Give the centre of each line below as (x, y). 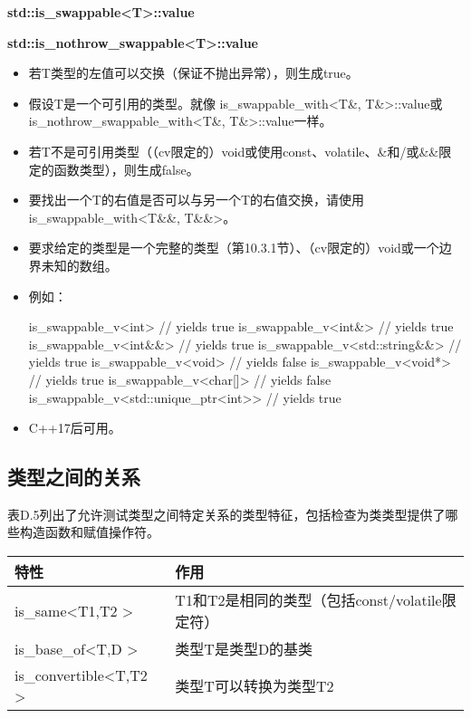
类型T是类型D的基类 (244, 649)
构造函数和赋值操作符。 (89, 532)
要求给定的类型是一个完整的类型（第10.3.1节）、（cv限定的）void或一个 (234, 248)
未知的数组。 (79, 265)
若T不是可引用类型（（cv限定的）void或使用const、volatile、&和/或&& (234, 151)
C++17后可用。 (75, 428)
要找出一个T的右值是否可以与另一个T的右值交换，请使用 (197, 200)
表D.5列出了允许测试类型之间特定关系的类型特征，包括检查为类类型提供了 (226, 514)
